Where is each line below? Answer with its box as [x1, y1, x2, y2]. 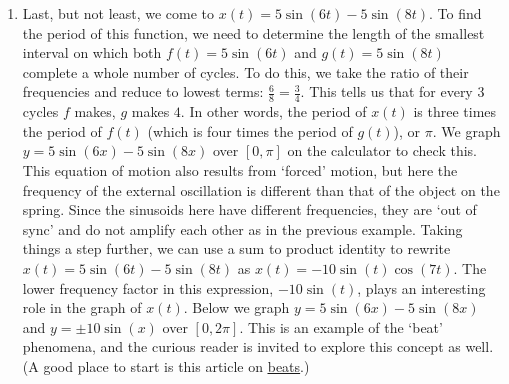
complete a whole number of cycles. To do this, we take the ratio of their [22, 61, 469, 82]
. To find [429, 3, 482, 23]
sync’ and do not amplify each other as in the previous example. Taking [22, 218, 463, 239]
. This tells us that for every [300, 81, 473, 102]
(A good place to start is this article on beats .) [22, 355, 310, 376]
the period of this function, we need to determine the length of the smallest [22, 22, 485, 43]
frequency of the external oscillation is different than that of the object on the [22, 179, 500, 200]
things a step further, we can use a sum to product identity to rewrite [22, 238, 451, 259]
